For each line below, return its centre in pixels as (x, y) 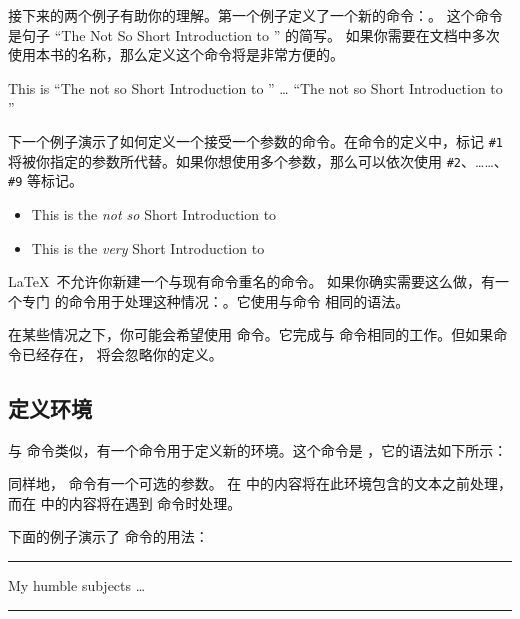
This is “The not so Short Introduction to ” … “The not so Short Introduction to (255, 87)
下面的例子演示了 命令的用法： (108, 536)
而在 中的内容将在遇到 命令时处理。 (125, 502)
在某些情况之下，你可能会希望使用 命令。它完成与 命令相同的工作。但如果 (251, 334)
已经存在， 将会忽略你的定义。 (122, 353)
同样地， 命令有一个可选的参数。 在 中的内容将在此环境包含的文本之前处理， (260, 483)
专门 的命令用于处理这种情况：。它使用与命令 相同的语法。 (215, 300)
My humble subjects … (77, 585)
